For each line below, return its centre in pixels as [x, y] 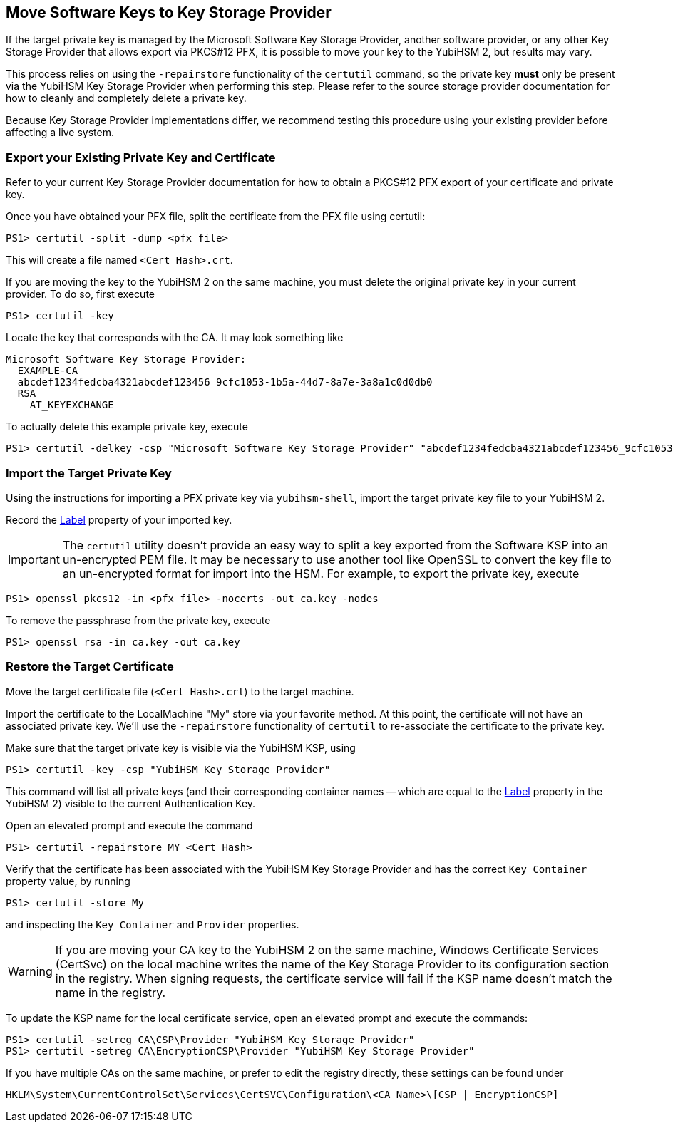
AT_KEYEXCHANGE [72, 405]
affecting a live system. [60, 133]
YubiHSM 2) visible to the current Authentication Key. [131, 803]
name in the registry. [111, 992]
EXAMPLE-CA [48, 371]
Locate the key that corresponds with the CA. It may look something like [175, 338]
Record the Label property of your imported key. [119, 519]
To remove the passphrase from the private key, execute [138, 620]
